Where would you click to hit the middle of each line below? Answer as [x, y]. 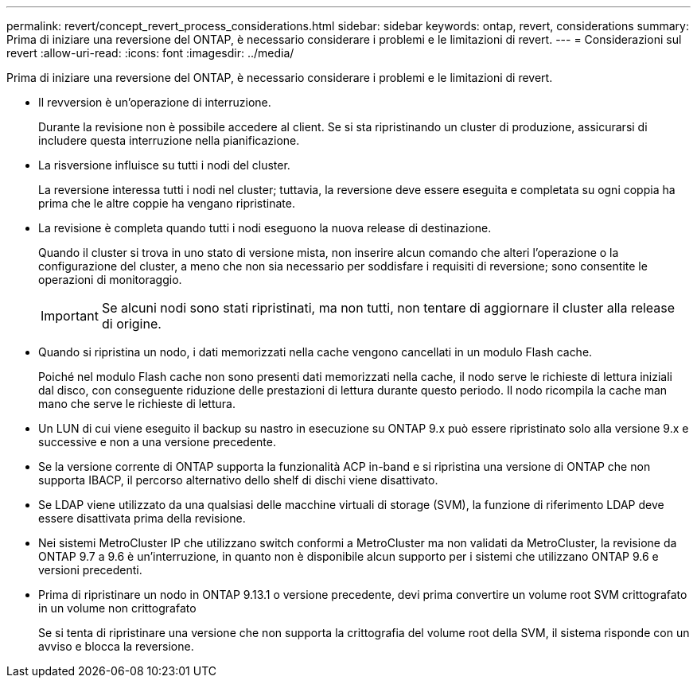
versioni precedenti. [90, 570]
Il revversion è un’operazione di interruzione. [155, 102]
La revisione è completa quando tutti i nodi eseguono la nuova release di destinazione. [265, 228]
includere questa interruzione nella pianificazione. [169, 140]
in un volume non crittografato [117, 608]
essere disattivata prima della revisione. [142, 518]
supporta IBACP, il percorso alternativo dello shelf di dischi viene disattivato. [238, 480]
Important [70, 316]
